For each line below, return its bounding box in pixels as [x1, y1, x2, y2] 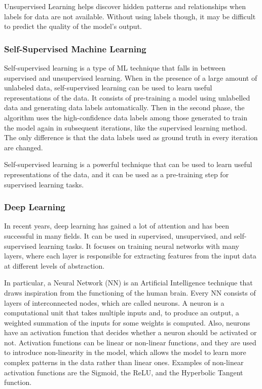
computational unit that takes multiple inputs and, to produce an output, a [4, 307, 239, 318]
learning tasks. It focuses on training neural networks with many [39, 240, 239, 251]
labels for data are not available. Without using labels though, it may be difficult [4, 11, 256, 21]
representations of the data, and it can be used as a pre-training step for [4, 169, 229, 179]
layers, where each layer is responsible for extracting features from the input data [4, 250, 256, 261]
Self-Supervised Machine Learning [4, 42, 146, 55]
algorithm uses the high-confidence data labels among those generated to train [4, 112, 247, 122]
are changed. [4, 142, 43, 152]
